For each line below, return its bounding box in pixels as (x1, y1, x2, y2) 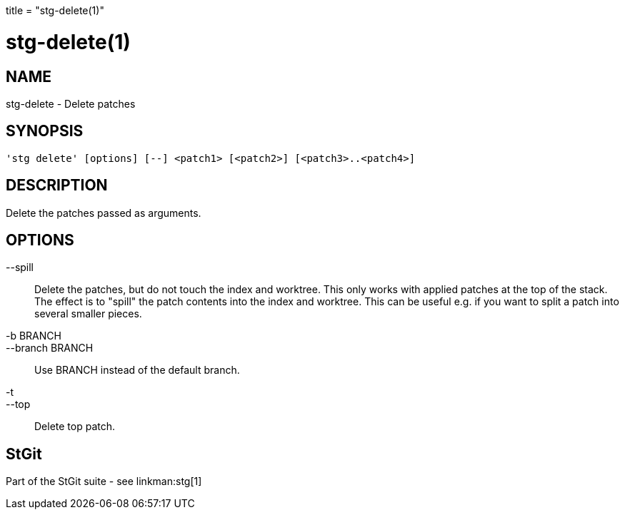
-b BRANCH (6, 330, 61, 342)
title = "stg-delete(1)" (6, 4, 104, 16)
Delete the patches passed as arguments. (6, 206, 201, 219)
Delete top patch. (34, 420, 116, 433)
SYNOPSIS (6, 122, 84, 141)
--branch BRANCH (6, 342, 94, 355)
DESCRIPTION (6, 176, 108, 195)
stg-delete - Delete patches (6, 97, 136, 110)
